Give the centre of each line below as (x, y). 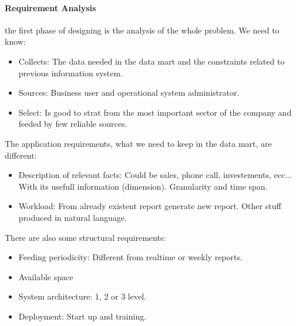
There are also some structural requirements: (85, 237)
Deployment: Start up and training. (83, 316)
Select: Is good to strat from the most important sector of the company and (155, 112)
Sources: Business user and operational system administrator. (129, 93)
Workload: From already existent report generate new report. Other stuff (150, 206)
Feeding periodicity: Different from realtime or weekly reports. (130, 257)
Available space (46, 276)
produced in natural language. (73, 217)
